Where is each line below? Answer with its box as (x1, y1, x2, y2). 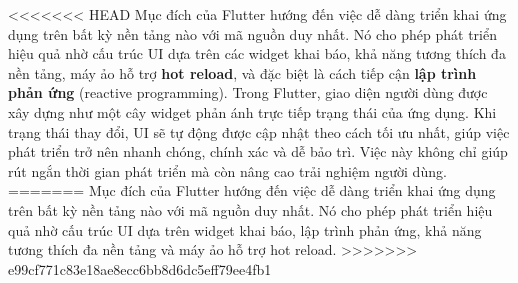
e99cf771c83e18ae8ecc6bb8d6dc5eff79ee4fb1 (8, 258, 272, 279)
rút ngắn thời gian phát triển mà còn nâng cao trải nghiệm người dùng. (8, 160, 447, 181)
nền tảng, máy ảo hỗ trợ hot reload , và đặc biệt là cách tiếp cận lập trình (8, 62, 477, 83)
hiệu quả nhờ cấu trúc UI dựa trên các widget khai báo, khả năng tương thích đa (8, 43, 506, 64)
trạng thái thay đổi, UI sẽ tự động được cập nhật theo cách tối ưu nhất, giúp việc (8, 121, 510, 142)
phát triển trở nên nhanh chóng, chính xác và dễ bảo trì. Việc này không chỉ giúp (8, 141, 508, 162)
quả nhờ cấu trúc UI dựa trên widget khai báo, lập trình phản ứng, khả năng (8, 219, 482, 240)
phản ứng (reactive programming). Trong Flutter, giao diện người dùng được (8, 82, 488, 103)
